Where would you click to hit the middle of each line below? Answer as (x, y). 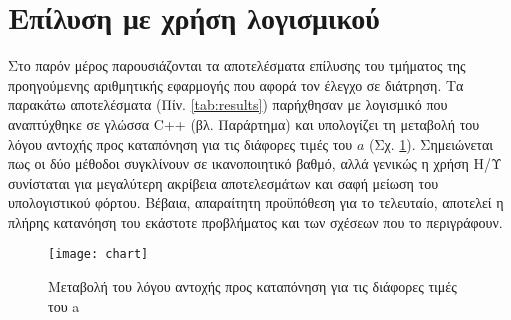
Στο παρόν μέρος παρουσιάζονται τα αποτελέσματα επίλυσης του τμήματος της (237, 65)
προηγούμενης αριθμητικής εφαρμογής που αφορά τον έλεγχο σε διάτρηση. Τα (236, 84)
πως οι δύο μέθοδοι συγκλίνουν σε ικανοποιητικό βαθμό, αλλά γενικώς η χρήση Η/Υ (255, 163)
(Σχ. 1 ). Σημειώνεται (431, 143)
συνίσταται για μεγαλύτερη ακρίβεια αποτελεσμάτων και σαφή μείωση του (223, 182)
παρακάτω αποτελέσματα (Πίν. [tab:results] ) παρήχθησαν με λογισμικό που (228, 104)
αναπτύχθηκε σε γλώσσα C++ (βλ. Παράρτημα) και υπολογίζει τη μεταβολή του (244, 123)
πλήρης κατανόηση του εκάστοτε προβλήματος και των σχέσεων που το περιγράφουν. (255, 221)
